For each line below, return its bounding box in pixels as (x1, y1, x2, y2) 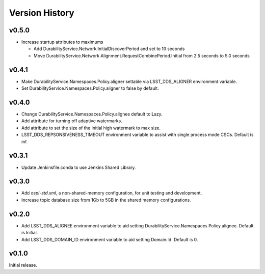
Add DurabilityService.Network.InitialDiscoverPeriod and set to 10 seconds (33, 46, 185, 52)
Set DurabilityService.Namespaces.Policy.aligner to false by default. (21, 85, 159, 91)
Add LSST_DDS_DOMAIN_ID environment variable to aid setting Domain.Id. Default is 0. (21, 236, 198, 243)
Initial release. (9, 262, 37, 268)
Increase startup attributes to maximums (21, 39, 104, 45)
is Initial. (21, 230, 38, 236)
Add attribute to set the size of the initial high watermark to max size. (21, 125, 160, 131)
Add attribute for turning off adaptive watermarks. (21, 118, 122, 124)
